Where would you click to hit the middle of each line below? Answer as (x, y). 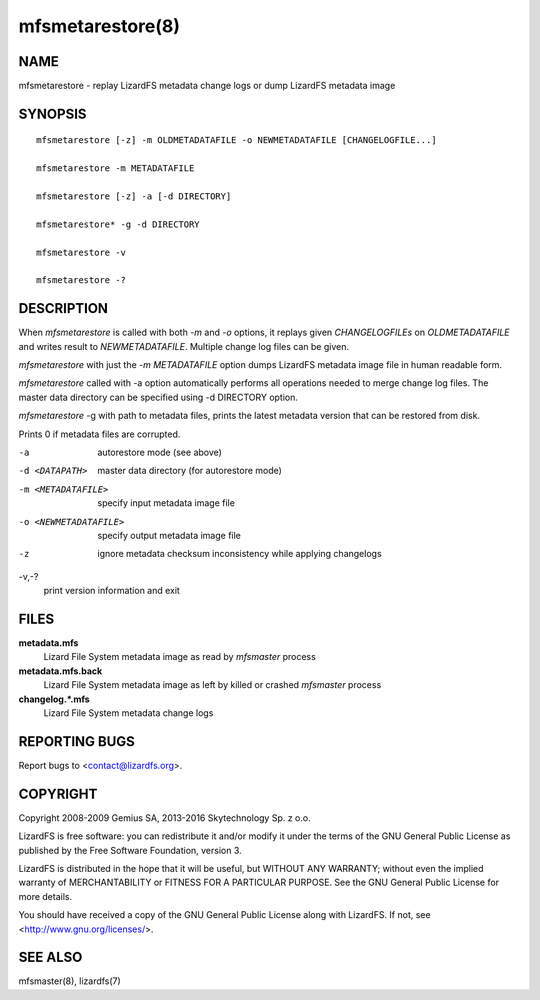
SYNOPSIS (52, 113)
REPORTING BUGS (76, 741)
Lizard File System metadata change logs (128, 713)
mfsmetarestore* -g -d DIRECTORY (118, 224)
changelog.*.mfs (54, 699)
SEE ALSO (50, 957)
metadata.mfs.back (60, 671)
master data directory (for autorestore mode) (189, 471)
